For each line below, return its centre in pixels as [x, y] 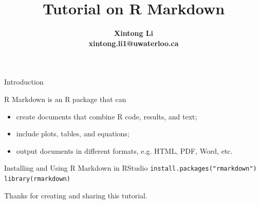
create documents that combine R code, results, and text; [107, 116]
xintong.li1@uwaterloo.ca [134, 43]
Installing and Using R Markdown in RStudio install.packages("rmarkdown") [131, 168]
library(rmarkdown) [37, 179]
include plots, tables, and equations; [73, 134]
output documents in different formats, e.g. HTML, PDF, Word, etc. [124, 150]
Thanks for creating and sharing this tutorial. [76, 195]
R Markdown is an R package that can [65, 99]
